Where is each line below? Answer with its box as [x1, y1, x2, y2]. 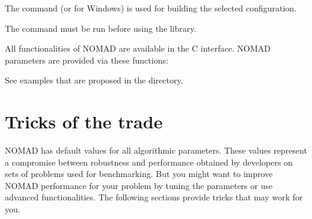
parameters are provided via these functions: [5, 53, 168, 66]
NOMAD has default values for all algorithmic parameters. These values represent [5, 144, 307, 157]
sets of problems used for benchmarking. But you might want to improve [5, 167, 273, 180]
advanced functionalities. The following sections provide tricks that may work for [5, 191, 303, 203]
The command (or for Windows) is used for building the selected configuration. [5, 2, 297, 14]
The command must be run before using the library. [5, 22, 197, 34]
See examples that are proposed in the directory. [5, 74, 183, 86]
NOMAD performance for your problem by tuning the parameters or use [5, 179, 273, 191]
